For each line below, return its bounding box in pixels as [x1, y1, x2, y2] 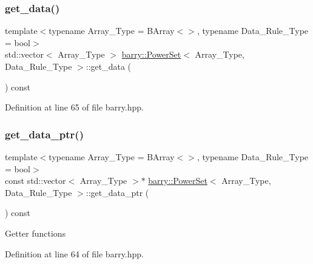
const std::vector [5, 174, 66, 187]
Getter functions [5, 226, 66, 239]
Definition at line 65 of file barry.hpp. [5, 101, 144, 113]
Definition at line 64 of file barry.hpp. [5, 247, 144, 260]
